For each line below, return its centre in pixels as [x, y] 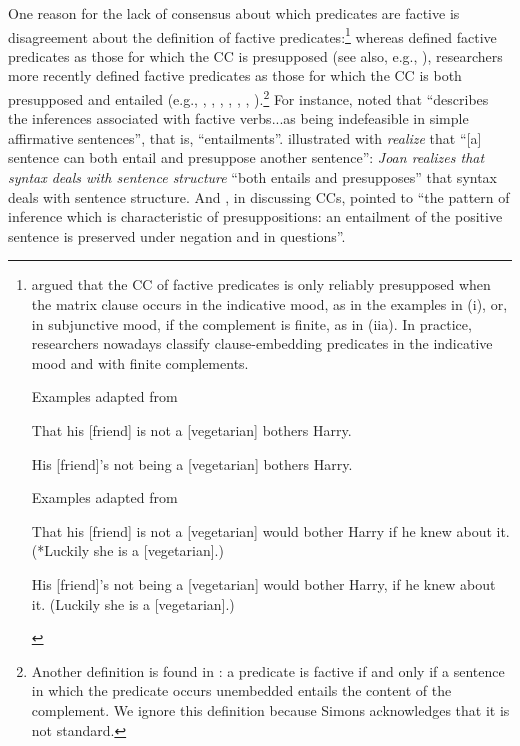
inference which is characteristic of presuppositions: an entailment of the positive [255, 216]
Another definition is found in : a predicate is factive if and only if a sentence [268, 670]
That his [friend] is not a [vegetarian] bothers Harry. [191, 430]
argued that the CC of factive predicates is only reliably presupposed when [261, 284]
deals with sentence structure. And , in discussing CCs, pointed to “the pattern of [259, 196]
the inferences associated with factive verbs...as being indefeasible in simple [238, 118]
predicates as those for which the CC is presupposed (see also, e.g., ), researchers [255, 55]
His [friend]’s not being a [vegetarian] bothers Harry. [192, 463]
